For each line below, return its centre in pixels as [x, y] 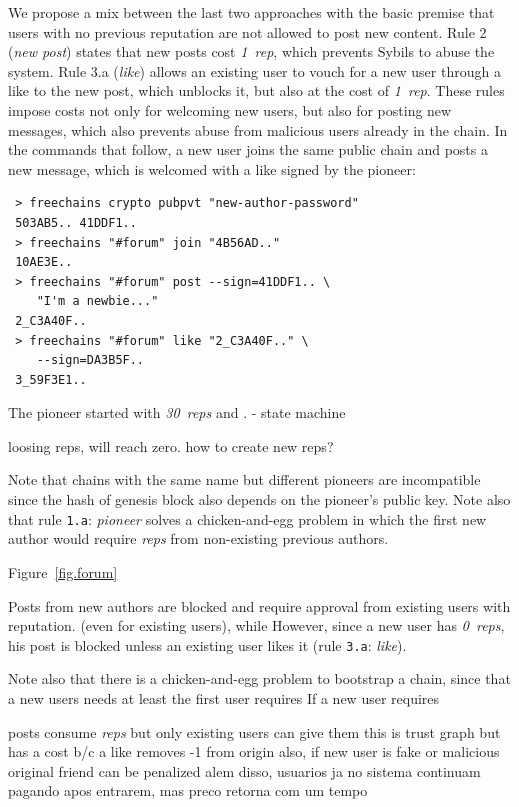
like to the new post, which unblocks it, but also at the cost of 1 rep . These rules [256, 90]
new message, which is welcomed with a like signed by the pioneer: [212, 168]
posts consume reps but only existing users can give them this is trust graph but [254, 731]
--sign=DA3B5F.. [90, 360]
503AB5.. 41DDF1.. [76, 222]
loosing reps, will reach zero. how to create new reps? [171, 445]
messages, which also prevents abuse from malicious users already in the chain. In [258, 129]
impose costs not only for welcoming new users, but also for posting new [230, 109]
